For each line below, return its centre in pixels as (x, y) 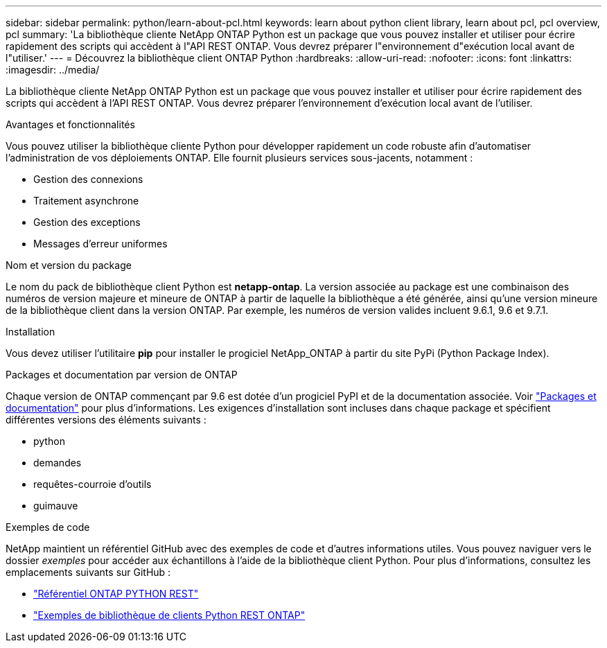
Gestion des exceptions (87, 222)
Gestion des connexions (88, 179)
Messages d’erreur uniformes (100, 244)
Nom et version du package (69, 265)
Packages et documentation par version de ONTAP (122, 375)
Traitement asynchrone (86, 201)
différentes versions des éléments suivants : (106, 420)
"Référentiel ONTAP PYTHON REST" (116, 594)
